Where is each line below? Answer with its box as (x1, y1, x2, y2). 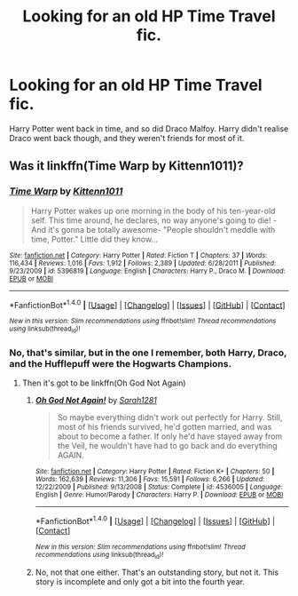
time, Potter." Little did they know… (30, 234, 158, 244)
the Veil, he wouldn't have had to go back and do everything (57, 440, 278, 450)
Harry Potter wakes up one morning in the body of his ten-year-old (30, 205, 276, 216)
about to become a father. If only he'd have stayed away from (57, 431, 283, 441)
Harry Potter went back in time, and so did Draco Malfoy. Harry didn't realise (9, 123, 289, 134)
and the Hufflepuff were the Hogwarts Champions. (9, 357, 232, 370)
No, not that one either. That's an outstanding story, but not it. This (35, 567, 279, 577)
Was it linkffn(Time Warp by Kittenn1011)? (9, 158, 244, 174)
